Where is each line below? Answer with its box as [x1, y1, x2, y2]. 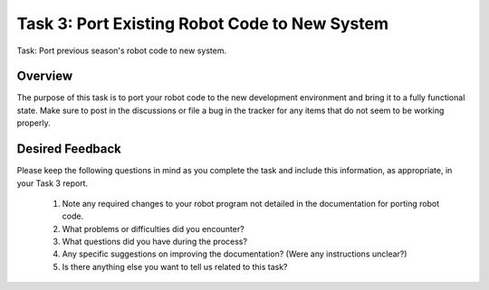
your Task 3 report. [16, 177, 89, 189]
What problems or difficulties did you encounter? [62, 223, 244, 234]
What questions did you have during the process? [62, 236, 248, 248]
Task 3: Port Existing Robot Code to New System [16, 14, 389, 33]
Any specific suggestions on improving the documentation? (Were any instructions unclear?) [62, 248, 407, 259]
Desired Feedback [16, 141, 122, 157]
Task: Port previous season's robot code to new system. [16, 45, 226, 56]
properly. [16, 117, 51, 128]
